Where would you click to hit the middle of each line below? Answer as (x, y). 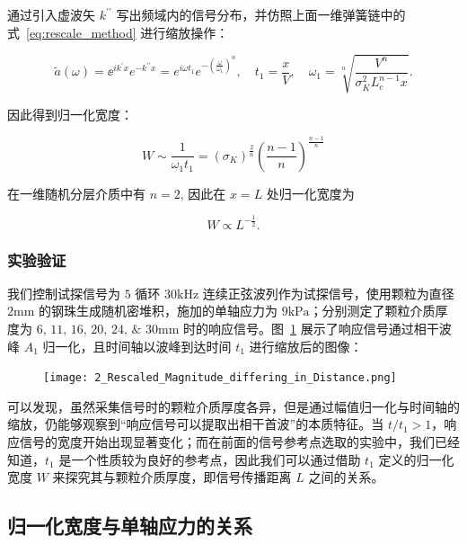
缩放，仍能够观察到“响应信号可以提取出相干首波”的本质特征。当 (196, 424)
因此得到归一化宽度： (70, 114)
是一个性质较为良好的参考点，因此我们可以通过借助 (210, 459)
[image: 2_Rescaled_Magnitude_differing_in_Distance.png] (220, 378)
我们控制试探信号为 (64, 293)
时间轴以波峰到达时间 (168, 346)
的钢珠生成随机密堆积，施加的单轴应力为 (159, 311)
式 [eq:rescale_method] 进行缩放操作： (118, 32)
